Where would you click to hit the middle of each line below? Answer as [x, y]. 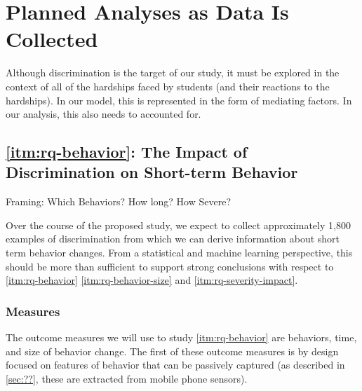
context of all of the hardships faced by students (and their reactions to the [168, 86]
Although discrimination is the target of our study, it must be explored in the [173, 73]
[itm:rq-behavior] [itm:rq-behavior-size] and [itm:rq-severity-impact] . [152, 280]
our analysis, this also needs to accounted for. [103, 114]
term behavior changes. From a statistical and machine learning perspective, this [179, 253]
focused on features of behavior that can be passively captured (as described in [175, 365]
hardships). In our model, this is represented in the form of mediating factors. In [179, 100]
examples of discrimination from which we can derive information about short [173, 239]
